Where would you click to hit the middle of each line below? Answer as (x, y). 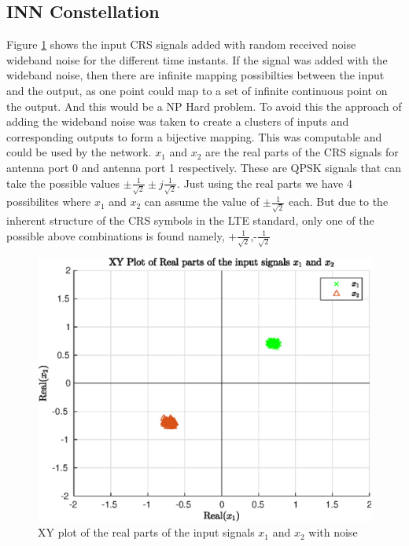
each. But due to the (338, 202)
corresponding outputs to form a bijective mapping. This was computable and (194, 136)
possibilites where (49, 202)
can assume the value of (202, 202)
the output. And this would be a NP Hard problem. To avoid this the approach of (204, 106)
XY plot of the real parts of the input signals (146, 532)
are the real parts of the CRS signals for (302, 152)
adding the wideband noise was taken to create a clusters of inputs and (178, 121)
